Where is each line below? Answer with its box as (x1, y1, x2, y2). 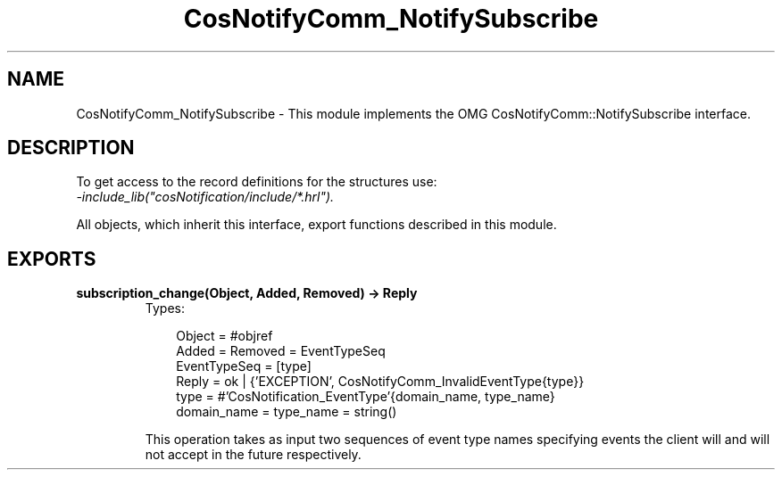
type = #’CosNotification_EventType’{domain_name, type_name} (176, 389, 555, 405)
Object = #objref (176, 328, 273, 344)
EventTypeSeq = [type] (176, 358, 312, 374)
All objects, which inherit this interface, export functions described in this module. (76, 217, 557, 233)
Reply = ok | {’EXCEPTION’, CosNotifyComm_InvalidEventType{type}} (176, 374, 585, 390)
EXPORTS (7, 247, 96, 270)
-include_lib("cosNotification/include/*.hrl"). (76, 189, 335, 205)
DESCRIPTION (7, 136, 135, 160)
